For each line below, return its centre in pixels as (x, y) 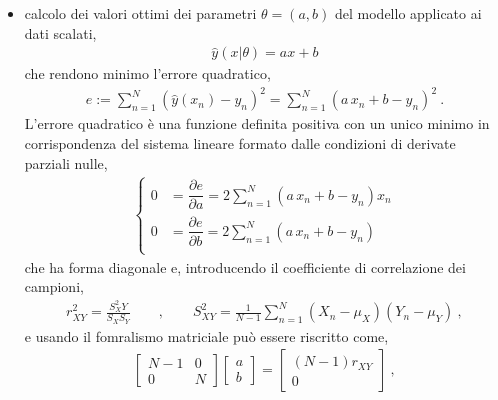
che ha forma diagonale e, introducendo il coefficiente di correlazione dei (245, 266)
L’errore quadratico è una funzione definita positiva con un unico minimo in (257, 123)
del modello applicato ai (408, 13)
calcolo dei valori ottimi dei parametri (140, 13)
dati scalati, (60, 32)
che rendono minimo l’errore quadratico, (147, 73)
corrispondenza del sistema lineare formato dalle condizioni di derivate (240, 142)
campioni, (54, 286)
